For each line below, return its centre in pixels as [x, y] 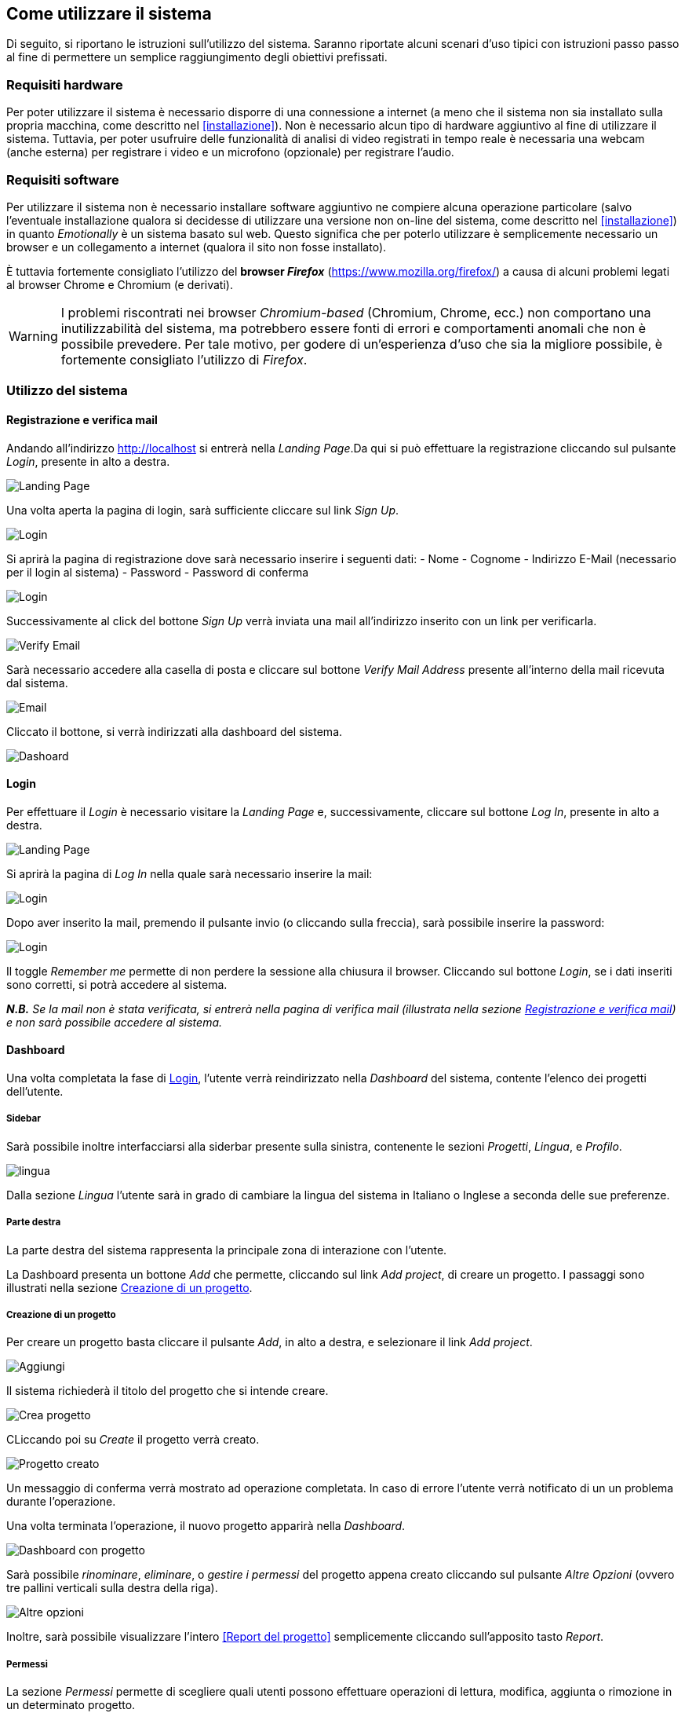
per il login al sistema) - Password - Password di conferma [158, 572]
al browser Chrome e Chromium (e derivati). [120, 284]
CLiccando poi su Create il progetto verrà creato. [133, 1440]
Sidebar [24, 1119]
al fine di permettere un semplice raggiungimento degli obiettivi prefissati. [197, 57]
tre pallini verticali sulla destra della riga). [112, 1588]
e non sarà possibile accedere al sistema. [115, 1022]
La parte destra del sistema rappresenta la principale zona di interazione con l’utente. [227, 1250]
